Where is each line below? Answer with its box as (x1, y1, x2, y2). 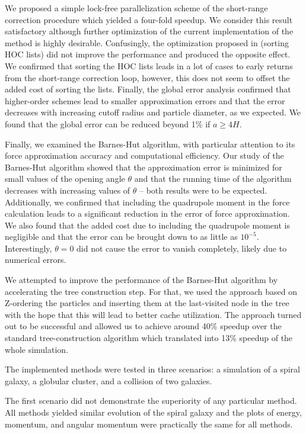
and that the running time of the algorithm (134, 172, 292, 185)
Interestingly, (5, 242, 52, 254)
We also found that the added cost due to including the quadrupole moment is (5, 218, 290, 231)
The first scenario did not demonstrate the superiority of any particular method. (5, 394, 297, 407)
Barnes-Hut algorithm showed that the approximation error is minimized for (5, 160, 282, 173)
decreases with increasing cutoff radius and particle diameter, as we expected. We (5, 106, 301, 118)
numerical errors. (5, 253, 66, 266)
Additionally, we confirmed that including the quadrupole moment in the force (5, 195, 290, 208)
